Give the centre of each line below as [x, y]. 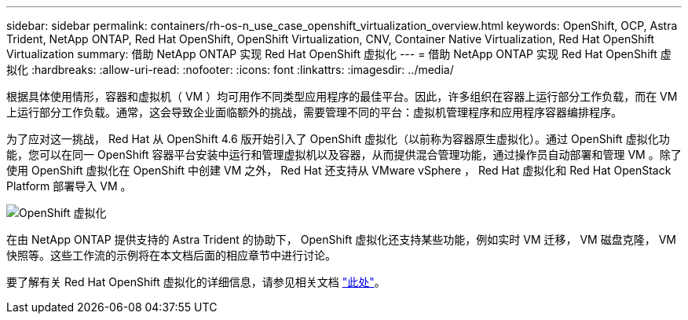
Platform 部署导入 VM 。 [69, 186]
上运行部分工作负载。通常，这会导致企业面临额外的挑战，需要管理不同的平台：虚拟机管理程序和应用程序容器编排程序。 [314, 112]
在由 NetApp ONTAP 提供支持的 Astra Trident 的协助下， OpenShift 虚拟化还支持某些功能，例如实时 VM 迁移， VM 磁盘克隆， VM [341, 239]
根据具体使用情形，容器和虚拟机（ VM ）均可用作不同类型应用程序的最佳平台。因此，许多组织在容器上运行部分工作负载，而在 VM [342, 96]
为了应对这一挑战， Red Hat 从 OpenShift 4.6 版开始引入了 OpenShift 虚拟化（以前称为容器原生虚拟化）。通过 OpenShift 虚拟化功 [338, 139]
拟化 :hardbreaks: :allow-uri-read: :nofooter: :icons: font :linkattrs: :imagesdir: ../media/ [230, 70]
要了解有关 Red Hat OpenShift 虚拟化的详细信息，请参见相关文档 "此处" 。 [196, 282]
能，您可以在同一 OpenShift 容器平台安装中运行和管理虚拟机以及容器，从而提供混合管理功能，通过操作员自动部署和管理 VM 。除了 [344, 154]
